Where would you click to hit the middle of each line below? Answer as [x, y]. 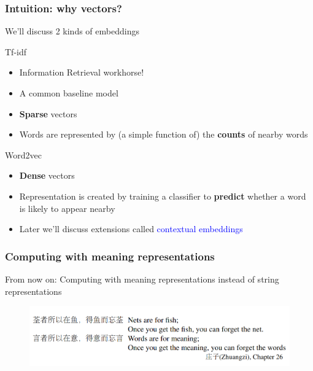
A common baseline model [69, 93]
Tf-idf [16, 51]
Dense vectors [47, 175]
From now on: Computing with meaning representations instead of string [142, 279]
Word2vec [23, 154]
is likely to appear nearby [67, 208]
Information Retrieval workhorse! [82, 72]
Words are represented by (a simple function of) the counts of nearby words [164, 134]
